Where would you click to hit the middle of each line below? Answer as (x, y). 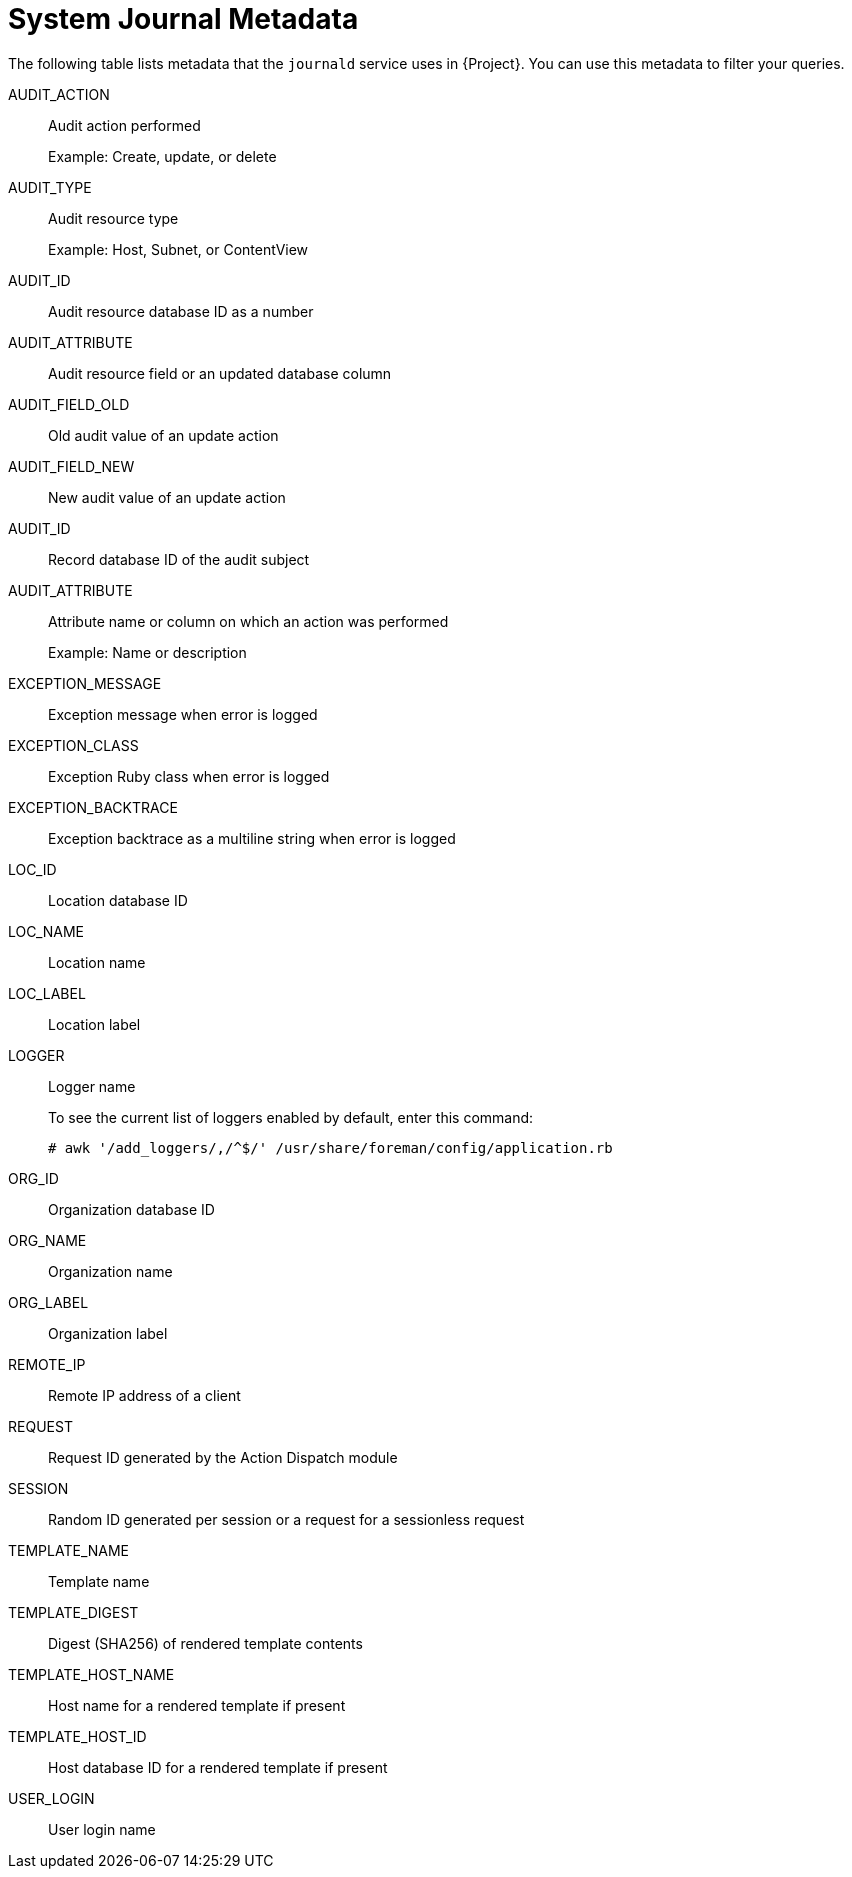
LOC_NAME (46, 931)
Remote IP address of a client (144, 1395)
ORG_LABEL (48, 1302)
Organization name (110, 1271)
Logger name (92, 1086)
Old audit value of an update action (163, 435)
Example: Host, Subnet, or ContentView (178, 249)
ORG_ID (33, 1178)
